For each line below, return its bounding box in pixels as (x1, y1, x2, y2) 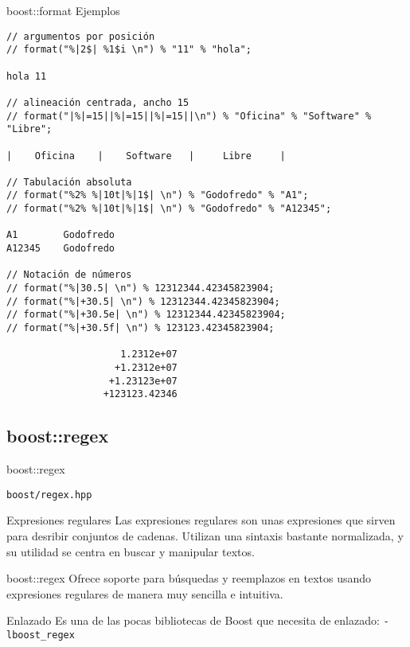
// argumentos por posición (6, 30, 155, 42)
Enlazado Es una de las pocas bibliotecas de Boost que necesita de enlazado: (6, 612, 380, 629)
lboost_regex (6, 629, 75, 641)
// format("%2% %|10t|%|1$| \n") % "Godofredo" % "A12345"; (6, 203, 332, 215)
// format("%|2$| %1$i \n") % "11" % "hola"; (6, 44, 252, 56)
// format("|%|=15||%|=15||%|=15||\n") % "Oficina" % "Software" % (6, 110, 372, 122)
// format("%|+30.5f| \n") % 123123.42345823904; (6, 322, 275, 334)
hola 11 (6, 70, 47, 82)
